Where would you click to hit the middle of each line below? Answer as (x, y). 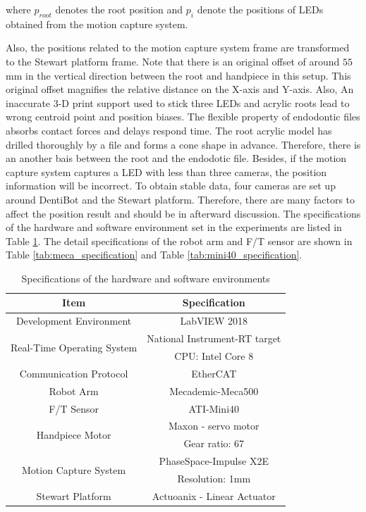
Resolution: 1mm (214, 478)
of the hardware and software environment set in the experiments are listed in (174, 227)
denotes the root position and (119, 9)
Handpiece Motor (74, 434)
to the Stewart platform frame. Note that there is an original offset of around (173, 61)
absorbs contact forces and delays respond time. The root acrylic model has (169, 130)
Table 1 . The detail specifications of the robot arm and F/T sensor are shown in (179, 241)
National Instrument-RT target (214, 338)
